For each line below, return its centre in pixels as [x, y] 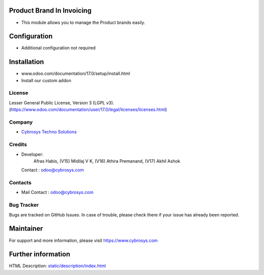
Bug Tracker [24, 205]
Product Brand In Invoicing [50, 11]
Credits [18, 145]
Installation [26, 62]
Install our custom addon [46, 80]
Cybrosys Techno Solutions [49, 132]
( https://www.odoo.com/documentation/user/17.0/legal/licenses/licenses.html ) [88, 109]
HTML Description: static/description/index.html [57, 266]
